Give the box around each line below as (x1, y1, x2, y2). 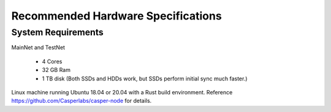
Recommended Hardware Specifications (11, 9, 222, 23)
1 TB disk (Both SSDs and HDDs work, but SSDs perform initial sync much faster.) (42, 75, 248, 82)
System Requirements (11, 27, 104, 38)
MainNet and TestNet (11, 44, 66, 51)
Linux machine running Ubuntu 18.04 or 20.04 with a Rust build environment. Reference (11, 88, 233, 96)
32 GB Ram (42, 66, 70, 74)
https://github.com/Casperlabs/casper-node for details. (11, 97, 152, 105)
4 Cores (42, 58, 63, 65)
